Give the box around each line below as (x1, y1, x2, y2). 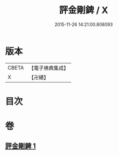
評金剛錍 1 (5, 142, 36, 150)
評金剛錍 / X (59, 4, 109, 16)
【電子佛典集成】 (28, 64, 69, 71)
